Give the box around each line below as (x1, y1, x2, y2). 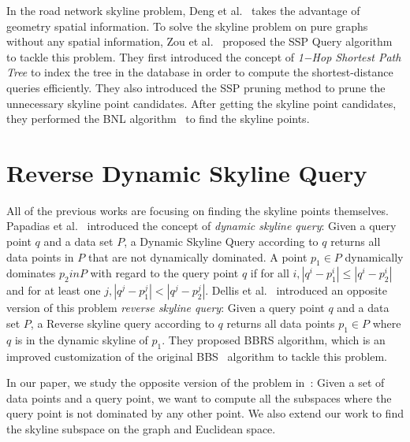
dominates (6, 265, 56, 281)
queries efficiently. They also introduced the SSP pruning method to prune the (6, 79, 386, 95)
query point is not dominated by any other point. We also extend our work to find (6, 405, 404, 422)
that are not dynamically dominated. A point (88, 248, 307, 265)
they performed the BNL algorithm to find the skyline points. (6, 110, 310, 127)
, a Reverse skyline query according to (30, 315, 214, 332)
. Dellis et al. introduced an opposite (205, 282, 387, 299)
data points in (6, 248, 74, 265)
